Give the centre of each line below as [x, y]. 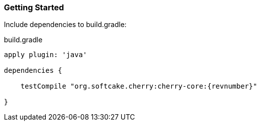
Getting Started [34, 7]
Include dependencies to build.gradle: [65, 25]
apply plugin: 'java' [46, 55]
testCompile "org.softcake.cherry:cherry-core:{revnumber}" [139, 86]
